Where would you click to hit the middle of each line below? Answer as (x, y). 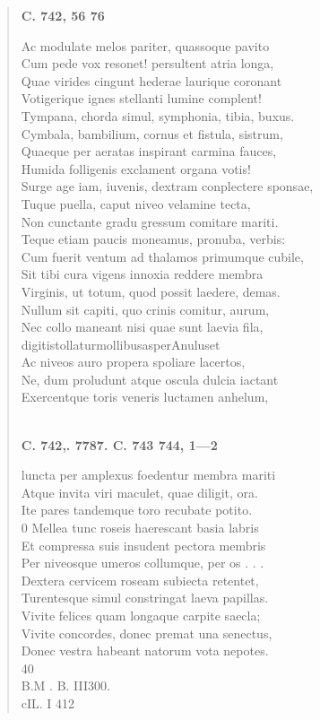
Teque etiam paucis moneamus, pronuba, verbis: (153, 239)
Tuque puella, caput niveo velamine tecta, (136, 203)
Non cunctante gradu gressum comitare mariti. (150, 221)
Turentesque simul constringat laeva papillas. (145, 598)
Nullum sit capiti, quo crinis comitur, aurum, (145, 309)
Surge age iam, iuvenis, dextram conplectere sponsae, (167, 186)
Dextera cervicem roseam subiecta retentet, (140, 580)
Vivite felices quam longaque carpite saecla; (141, 615)
